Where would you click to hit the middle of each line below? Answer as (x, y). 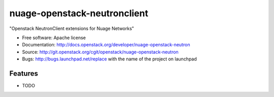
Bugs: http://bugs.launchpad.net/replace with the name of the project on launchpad (110, 59)
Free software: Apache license (54, 38)
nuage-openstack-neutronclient (79, 13)
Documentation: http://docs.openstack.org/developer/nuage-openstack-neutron (106, 45)
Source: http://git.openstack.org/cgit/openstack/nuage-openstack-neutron (100, 52)
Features (24, 73)
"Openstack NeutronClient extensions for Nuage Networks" (72, 28)
